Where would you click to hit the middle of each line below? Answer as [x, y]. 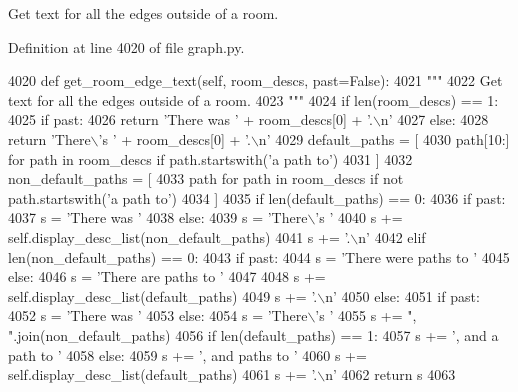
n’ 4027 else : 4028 [434, 119]
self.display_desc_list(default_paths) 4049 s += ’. [163, 295]
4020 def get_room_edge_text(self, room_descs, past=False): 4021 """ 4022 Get [255, 80]
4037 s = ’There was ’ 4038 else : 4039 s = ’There [158, 217]
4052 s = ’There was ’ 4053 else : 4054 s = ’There [158, 315]
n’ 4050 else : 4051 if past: [402, 295]
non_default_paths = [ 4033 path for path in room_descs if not [206, 178]
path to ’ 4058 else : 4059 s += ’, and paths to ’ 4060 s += [187, 354]
